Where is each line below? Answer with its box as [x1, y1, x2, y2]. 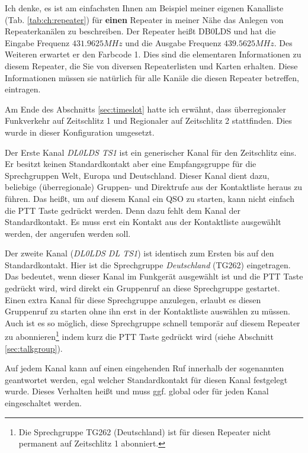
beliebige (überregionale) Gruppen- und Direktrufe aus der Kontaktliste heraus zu [5, 181, 303, 193]
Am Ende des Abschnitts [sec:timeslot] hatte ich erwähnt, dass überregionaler [5, 102, 286, 115]
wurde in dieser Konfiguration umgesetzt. [5, 126, 155, 138]
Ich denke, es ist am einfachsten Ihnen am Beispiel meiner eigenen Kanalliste [5, 2, 284, 14]
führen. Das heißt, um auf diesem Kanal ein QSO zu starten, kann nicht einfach [5, 192, 294, 204]
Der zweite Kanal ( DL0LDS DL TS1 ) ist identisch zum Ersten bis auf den [5, 247, 274, 259]
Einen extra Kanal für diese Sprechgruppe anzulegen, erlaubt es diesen [5, 293, 261, 306]
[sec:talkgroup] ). [5, 342, 63, 354]
